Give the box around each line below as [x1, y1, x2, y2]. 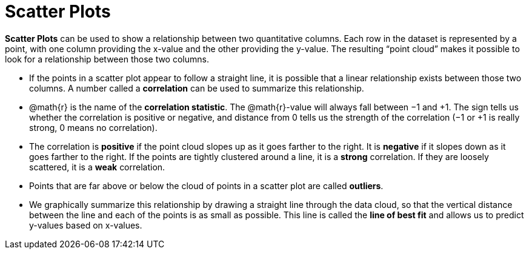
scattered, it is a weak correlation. [29, 161, 165, 172]
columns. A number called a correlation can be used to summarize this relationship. [29, 82, 364, 93]
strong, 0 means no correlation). [29, 122, 158, 133]
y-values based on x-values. [29, 219, 142, 230]
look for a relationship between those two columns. [5, 53, 209, 64]
